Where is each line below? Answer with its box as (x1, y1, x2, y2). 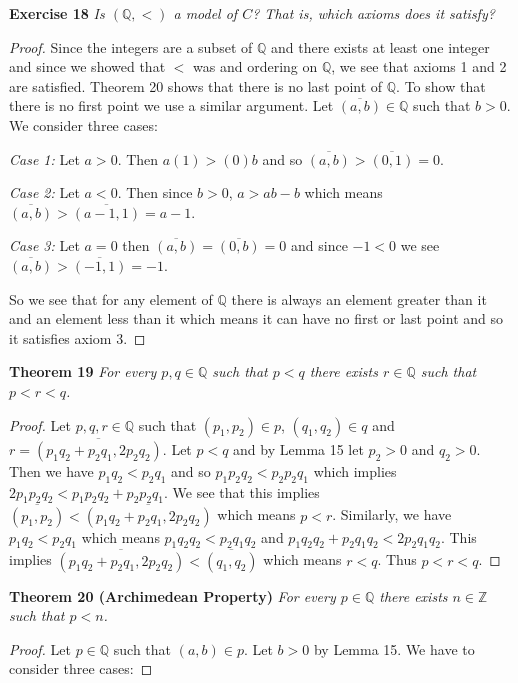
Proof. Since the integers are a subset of (9, 36, 253, 57)
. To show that (396, 75, 486, 96)
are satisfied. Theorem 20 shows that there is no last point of (9, 75, 383, 96)
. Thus (377, 549, 417, 570)
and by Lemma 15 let (233, 438, 364, 459)
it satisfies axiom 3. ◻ (9, 327, 146, 348)
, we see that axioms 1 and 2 (331, 56, 507, 77)
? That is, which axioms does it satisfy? (252, 3, 495, 23)
